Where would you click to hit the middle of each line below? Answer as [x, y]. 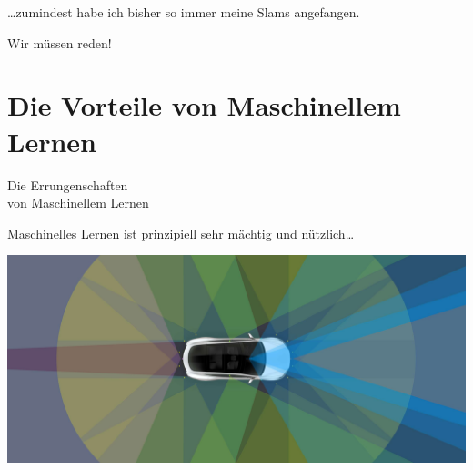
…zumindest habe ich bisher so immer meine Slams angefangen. [184, 12]
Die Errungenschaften [68, 184]
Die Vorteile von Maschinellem [204, 105]
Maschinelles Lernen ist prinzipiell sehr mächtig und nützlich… [181, 233]
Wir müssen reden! [60, 42]
